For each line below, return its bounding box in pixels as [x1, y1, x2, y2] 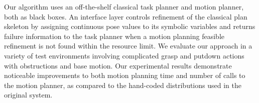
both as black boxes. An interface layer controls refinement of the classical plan [4, 11, 247, 21]
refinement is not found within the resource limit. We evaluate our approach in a [4, 40, 252, 51]
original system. [4, 89, 53, 100]
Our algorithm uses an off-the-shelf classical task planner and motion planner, [4, 1, 244, 11]
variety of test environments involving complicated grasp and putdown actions [4, 50, 244, 60]
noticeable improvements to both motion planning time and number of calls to [4, 70, 245, 80]
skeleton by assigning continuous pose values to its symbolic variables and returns [4, 21, 255, 31]
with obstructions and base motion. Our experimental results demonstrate [4, 60, 232, 70]
